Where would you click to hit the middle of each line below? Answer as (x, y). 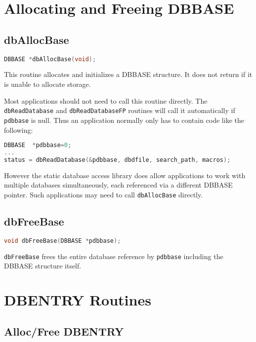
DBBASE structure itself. (43, 266)
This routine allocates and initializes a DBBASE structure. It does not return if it (128, 74)
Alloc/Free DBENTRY (64, 331)
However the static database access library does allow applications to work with (125, 175)
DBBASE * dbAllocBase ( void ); (50, 59)
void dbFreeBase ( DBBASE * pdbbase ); (63, 241)
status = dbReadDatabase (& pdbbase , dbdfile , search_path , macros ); (117, 160)
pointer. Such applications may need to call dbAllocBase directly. (104, 194)
